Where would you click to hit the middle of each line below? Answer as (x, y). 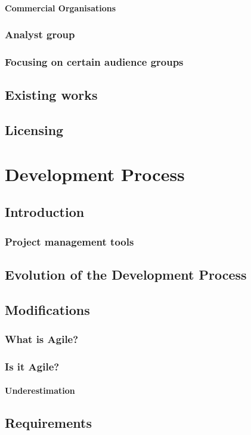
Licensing (34, 130)
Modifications (47, 309)
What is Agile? (42, 338)
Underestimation (40, 390)
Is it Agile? (32, 366)
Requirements (48, 423)
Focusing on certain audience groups (94, 61)
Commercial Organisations (61, 7)
